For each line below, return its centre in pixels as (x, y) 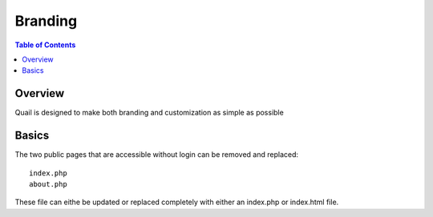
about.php (48, 184)
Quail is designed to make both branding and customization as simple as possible (149, 113)
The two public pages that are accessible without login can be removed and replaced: (157, 155)
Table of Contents (45, 45)
